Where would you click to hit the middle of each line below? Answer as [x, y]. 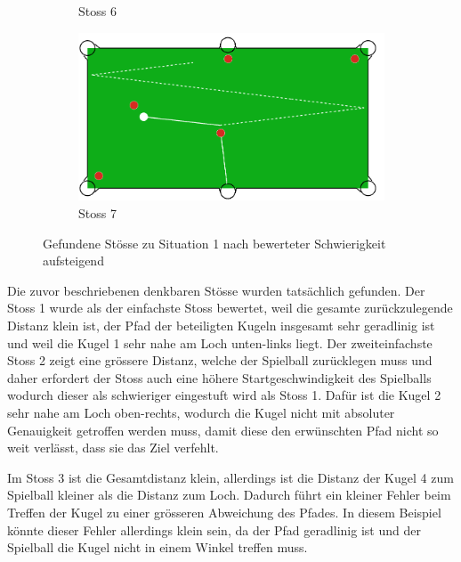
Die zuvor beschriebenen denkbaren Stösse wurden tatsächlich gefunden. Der [216, 290]
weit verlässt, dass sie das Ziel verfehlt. [113, 448]
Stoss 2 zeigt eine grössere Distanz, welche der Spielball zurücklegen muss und [220, 360]
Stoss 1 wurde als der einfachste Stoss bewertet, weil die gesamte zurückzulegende [230, 308]
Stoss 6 [97, 11]
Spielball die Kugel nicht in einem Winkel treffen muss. [158, 547]
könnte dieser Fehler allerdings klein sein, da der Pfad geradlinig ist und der [214, 529]
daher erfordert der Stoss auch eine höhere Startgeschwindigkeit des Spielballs [219, 377]
